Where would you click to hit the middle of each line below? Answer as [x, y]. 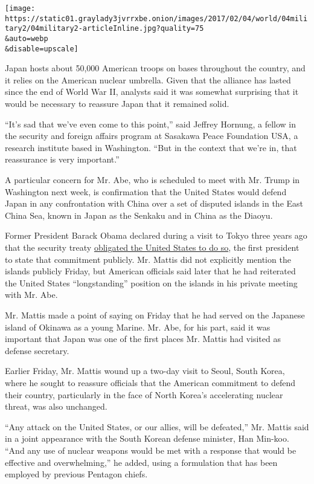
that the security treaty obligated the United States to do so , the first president [152, 247]
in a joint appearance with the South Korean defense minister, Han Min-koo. [147, 438]
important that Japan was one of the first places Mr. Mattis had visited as [143, 339]
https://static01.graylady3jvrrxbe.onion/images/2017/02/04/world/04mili [156, 18]
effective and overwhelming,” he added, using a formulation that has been [141, 462]
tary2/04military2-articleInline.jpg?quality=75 [104, 29]
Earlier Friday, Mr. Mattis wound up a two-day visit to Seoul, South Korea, [145, 371]
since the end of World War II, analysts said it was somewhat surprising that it [152, 92]
